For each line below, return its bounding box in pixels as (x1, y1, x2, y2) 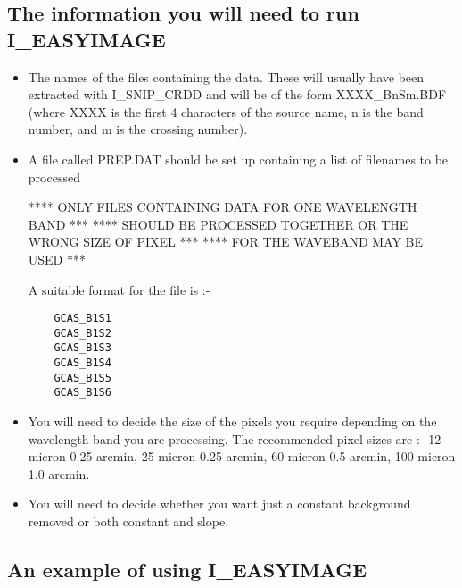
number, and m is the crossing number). (28, 120, 248, 139)
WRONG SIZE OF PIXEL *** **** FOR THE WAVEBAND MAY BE (28, 232, 424, 251)
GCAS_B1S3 (54, 341, 111, 355)
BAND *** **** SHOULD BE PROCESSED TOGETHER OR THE (28, 214, 408, 233)
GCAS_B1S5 (54, 371, 111, 384)
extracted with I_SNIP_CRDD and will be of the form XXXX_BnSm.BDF (28, 85, 447, 104)
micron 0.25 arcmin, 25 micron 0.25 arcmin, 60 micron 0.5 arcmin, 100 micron (28, 447, 456, 466)
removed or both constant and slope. (28, 512, 229, 531)
